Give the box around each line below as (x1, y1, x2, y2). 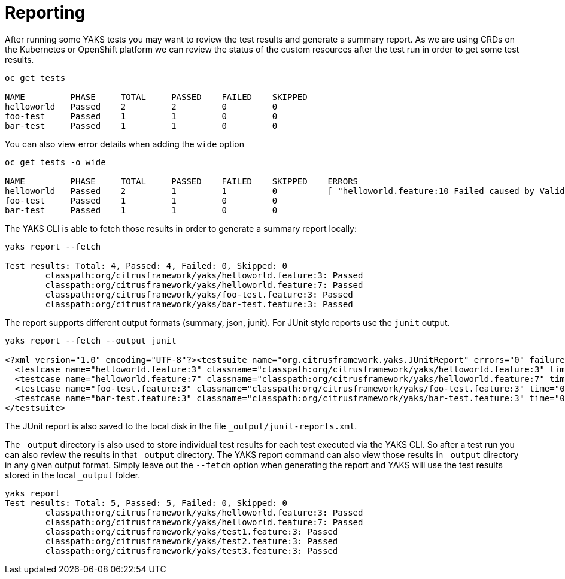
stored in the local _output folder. (5, 469, 141, 480)
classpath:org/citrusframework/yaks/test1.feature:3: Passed (45, 526, 338, 536)
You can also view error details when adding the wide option (5, 138, 244, 149)
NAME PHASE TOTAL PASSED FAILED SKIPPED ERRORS (5, 176, 359, 186)
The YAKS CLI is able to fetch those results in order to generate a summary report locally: (5, 223, 357, 234)
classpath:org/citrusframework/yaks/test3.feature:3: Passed (45, 545, 338, 556)
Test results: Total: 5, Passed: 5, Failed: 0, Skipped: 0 (5, 498, 288, 508)
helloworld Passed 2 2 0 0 (5, 101, 278, 111)
